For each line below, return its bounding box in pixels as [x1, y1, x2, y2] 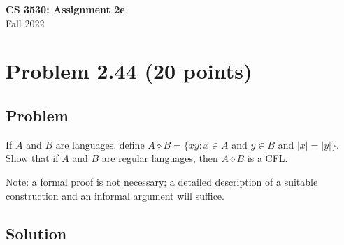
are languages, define [55, 137, 145, 151]
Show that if [6, 151, 59, 165]
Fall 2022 [6, 15, 45, 30]
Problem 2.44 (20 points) [6, 57, 252, 85]
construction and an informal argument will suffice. [6, 188, 224, 202]
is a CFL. [247, 151, 288, 165]
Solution [6, 222, 67, 244]
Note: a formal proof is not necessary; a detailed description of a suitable [6, 174, 318, 188]
